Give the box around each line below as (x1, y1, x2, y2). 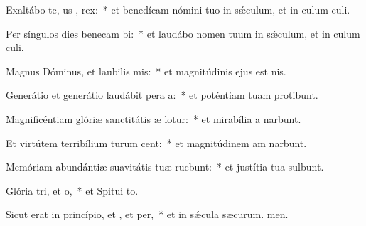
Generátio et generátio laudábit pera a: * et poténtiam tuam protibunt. (6, 87, 318, 102)
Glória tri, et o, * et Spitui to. (6, 183, 139, 198)
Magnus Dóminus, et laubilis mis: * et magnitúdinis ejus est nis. (6, 63, 286, 78)
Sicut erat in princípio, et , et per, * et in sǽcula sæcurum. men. (6, 207, 289, 222)
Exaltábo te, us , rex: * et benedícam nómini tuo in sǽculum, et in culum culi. (6, 2, 350, 16)
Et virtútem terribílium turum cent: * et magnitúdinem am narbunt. (6, 135, 307, 150)
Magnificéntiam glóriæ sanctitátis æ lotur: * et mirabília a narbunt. (6, 111, 301, 126)
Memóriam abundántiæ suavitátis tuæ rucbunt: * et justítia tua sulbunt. (6, 159, 324, 174)
